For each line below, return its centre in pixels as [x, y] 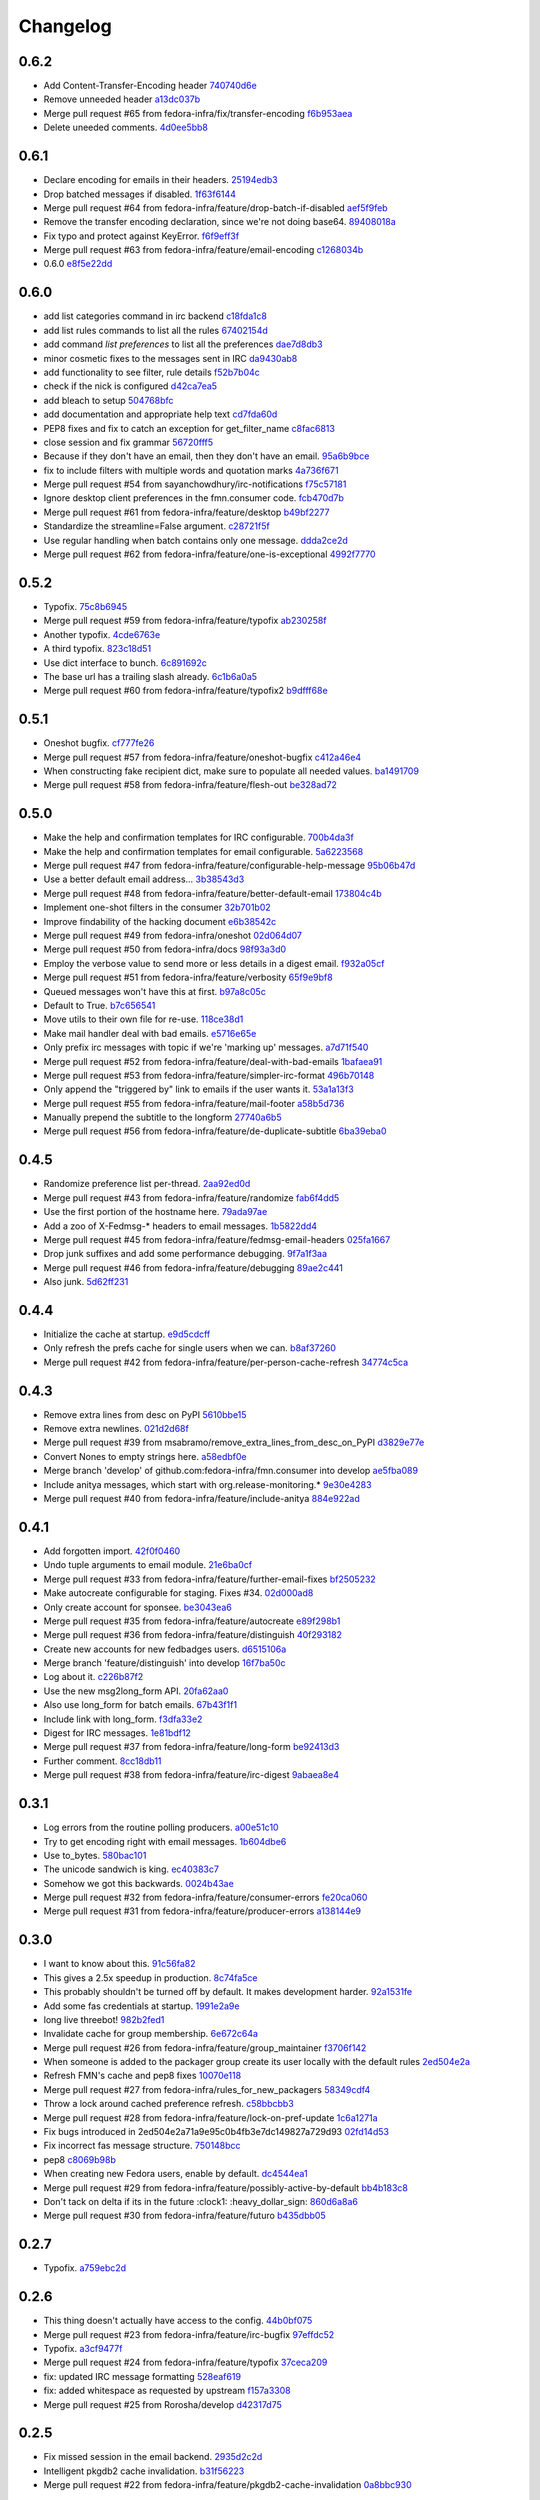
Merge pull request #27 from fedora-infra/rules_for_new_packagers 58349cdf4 [207, 2089]
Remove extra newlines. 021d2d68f [116, 1429]
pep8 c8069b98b [80, 2159]
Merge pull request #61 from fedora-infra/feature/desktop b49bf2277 [186, 512]
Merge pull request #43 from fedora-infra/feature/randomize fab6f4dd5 [191, 1197]
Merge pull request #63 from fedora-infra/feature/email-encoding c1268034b [203, 250]
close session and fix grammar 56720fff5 [128, 442]
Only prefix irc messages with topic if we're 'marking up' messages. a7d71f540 [206, 1047]
